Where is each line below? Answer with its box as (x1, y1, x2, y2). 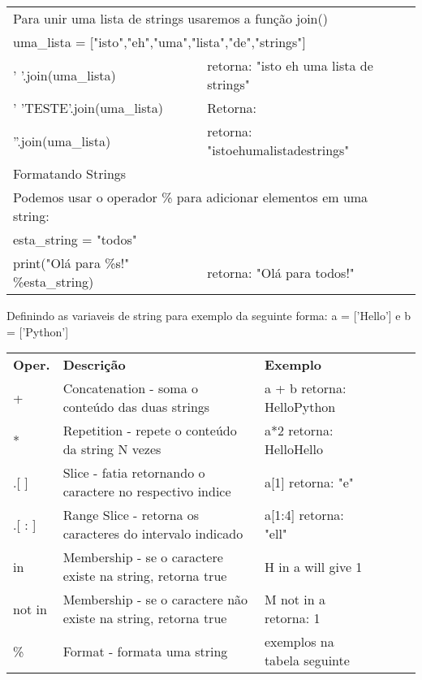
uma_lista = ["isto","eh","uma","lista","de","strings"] (13, 32, 306, 51)
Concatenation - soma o (62, 379, 198, 398)
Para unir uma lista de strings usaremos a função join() (13, 9, 328, 28)
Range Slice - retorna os (62, 505, 200, 525)
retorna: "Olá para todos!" (207, 262, 355, 282)
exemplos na (264, 632, 334, 652)
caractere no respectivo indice (62, 482, 231, 501)
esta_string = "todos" (13, 230, 137, 249)
